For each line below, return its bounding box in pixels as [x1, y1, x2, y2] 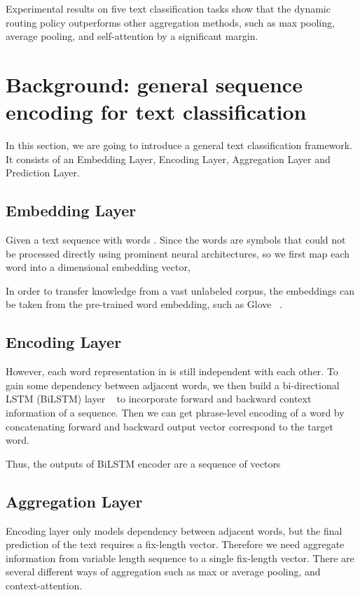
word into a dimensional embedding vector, [6, 260, 191, 274]
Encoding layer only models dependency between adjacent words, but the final [6, 523, 342, 538]
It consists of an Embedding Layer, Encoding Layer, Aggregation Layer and [6, 151, 331, 166]
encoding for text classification [6, 97, 307, 126]
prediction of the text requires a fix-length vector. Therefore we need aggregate [6, 537, 345, 552]
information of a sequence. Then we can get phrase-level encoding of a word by [6, 405, 345, 420]
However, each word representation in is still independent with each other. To [6, 364, 338, 379]
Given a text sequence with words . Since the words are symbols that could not [6, 232, 346, 247]
